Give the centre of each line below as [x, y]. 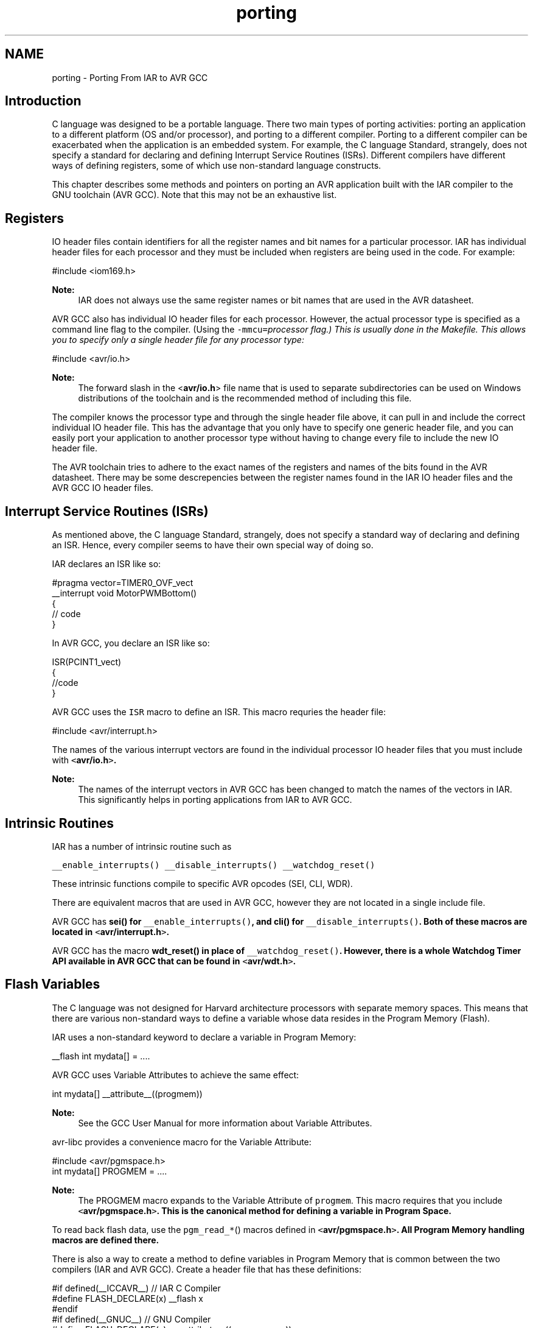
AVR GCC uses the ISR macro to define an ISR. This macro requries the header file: [219, 712]
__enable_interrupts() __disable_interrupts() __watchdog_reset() [214, 865]
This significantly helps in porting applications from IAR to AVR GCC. [215, 800]
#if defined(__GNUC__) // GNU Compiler [131, 1319]
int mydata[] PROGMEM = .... [110, 1171]
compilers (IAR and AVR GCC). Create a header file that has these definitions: [207, 1269]
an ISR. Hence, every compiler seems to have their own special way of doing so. [213, 545]
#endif [65, 1309]
